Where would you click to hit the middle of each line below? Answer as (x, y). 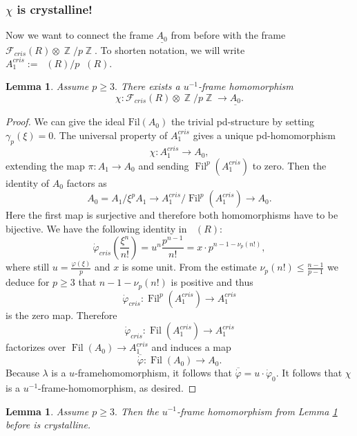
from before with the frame (228, 35)
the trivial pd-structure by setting (243, 121)
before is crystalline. (48, 425)
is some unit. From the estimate (189, 267)
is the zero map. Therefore (61, 315)
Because (22, 373)
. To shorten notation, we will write (170, 49)
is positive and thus (212, 282)
